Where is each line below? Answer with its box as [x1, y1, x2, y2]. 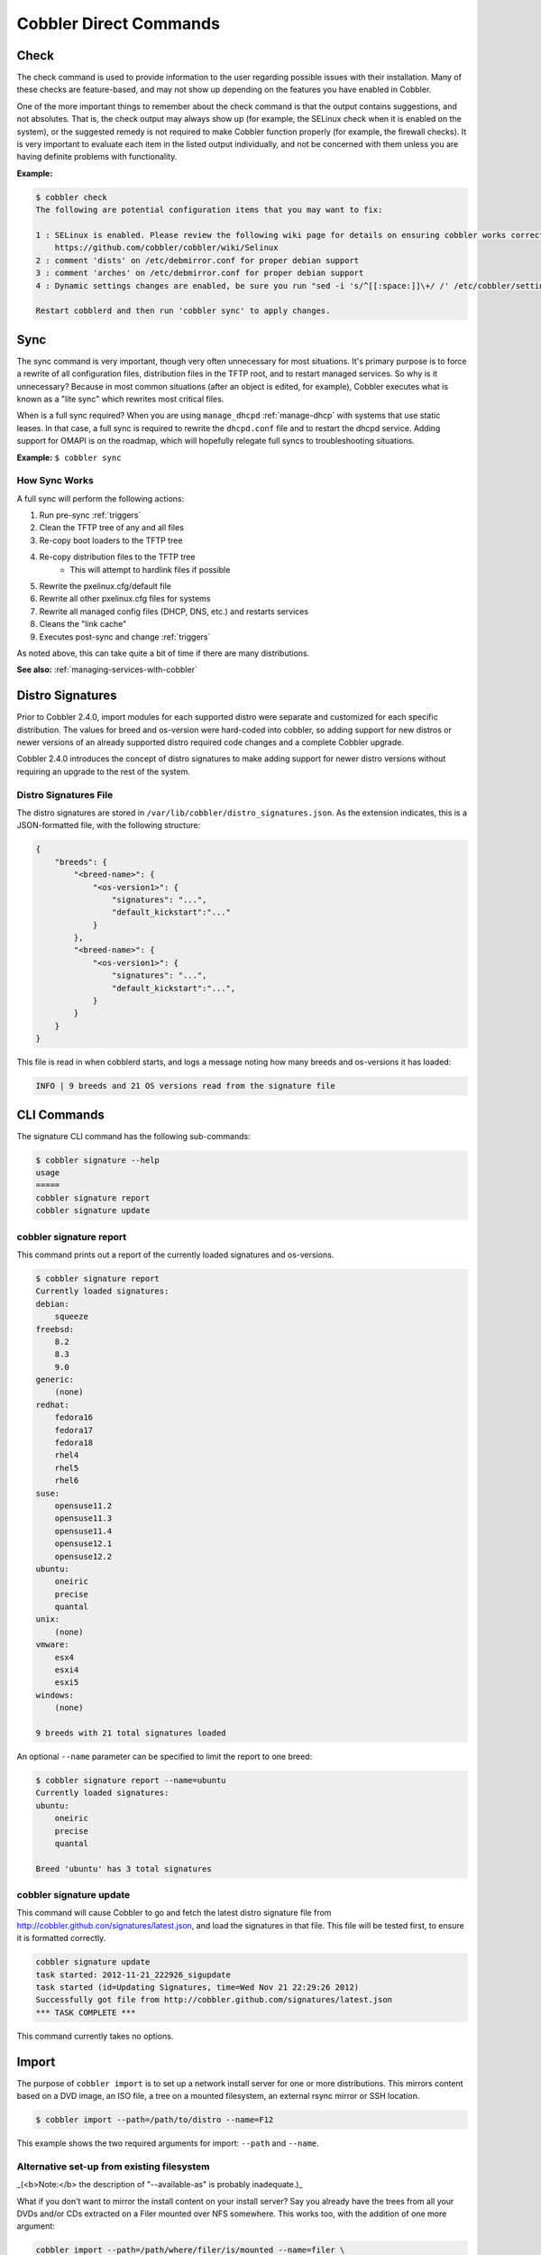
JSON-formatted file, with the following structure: [16, 820, 201, 831]
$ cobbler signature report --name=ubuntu [35, 1775, 226, 1785]
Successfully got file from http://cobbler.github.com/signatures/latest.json [35, 1994, 392, 2005]
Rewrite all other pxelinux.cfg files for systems [39, 594, 211, 604]
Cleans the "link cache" [39, 619, 127, 630]
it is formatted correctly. [16, 1933, 106, 1944]
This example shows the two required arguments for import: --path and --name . [16, 2138, 319, 2149]
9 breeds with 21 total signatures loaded [35, 1728, 226, 1738]
